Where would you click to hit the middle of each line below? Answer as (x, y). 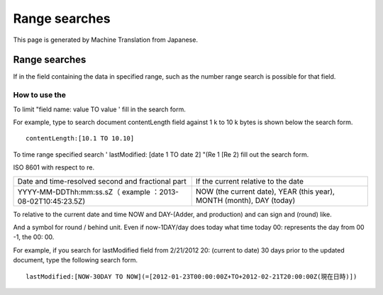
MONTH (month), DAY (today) (245, 200)
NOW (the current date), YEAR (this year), (265, 191)
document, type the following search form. (76, 260)
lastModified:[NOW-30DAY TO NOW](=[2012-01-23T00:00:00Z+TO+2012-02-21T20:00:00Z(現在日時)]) (191, 276)
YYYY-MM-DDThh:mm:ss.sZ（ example (84, 191)
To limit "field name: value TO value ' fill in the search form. (99, 109)
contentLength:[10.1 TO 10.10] (80, 139)
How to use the (40, 95)
